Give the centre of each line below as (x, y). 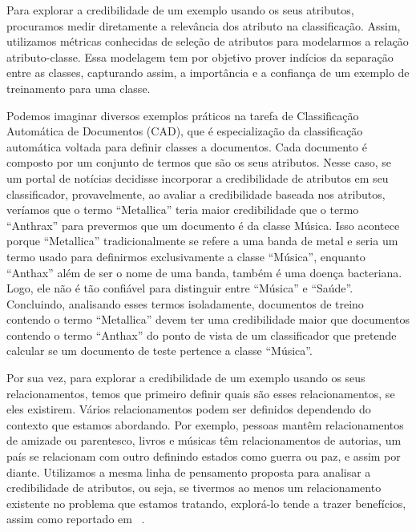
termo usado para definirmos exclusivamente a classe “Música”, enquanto (186, 256)
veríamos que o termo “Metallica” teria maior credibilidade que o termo (183, 210)
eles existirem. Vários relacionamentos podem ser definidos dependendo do (189, 409)
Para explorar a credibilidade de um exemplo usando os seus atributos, (180, 10)
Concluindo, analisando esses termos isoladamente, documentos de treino (185, 303)
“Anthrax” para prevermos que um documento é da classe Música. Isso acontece (203, 225)
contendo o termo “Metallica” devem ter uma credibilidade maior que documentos (208, 319)
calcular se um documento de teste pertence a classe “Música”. (160, 351)
